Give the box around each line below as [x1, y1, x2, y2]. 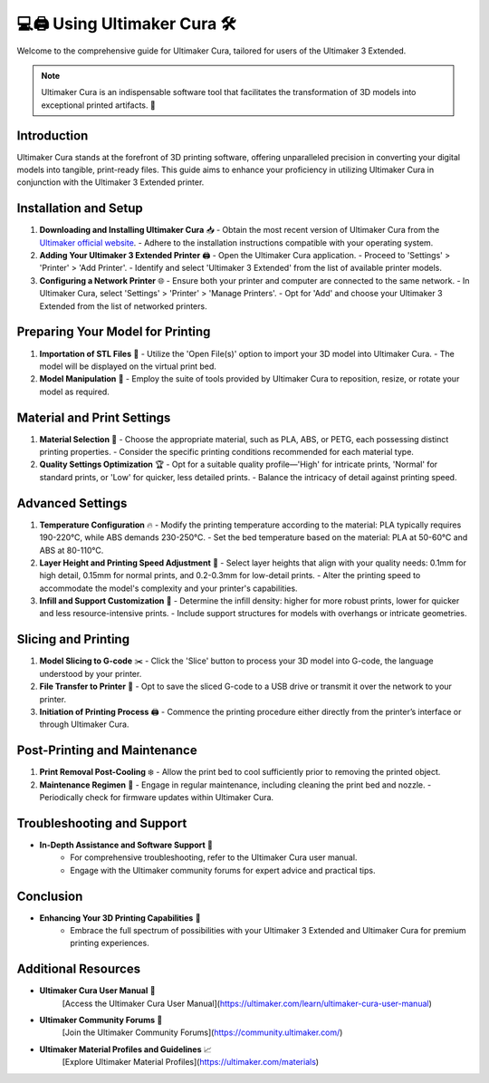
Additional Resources [16, 962, 140, 977]
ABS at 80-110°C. [39, 545, 104, 556]
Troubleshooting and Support [16, 816, 187, 831]
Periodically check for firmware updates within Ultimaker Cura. [39, 792, 274, 802]
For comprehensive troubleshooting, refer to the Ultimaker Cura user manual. [70, 852, 358, 863]
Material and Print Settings [16, 410, 171, 425]
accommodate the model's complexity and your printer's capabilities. [39, 583, 298, 594]
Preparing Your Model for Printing [16, 324, 211, 340]
